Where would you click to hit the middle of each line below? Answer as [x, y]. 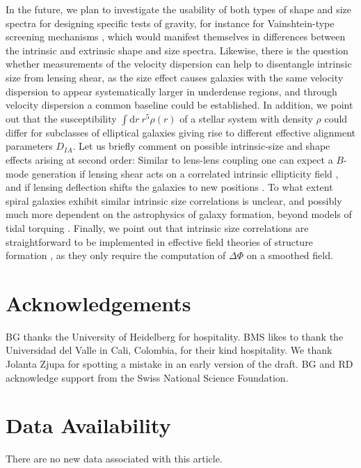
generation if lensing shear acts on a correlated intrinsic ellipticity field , [185, 173]
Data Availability [88, 425]
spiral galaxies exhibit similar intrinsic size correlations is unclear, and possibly [174, 200]
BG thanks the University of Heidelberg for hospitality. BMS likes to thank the [175, 336]
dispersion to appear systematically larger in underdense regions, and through [171, 91]
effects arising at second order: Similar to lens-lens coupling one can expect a [169, 159]
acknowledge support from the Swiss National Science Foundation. [147, 377]
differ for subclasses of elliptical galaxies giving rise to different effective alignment [181, 132]
